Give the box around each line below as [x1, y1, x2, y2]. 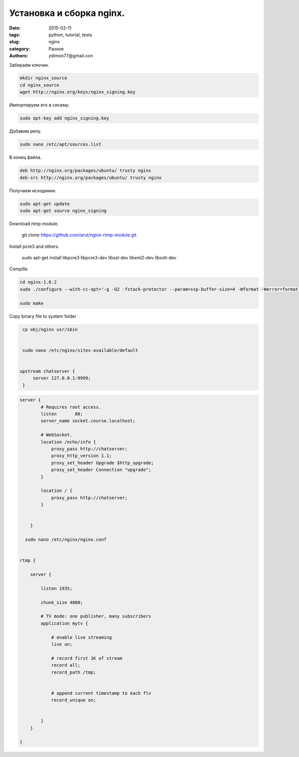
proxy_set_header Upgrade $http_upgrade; [51, 460, 154, 466]
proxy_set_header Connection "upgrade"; [51, 467, 151, 473]
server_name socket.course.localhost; [40, 418, 136, 424]
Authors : [9, 53, 28, 59]
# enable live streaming [51, 634, 112, 640]
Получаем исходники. [9, 188, 57, 193]
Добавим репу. [9, 128, 42, 134]
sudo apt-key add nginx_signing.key [19, 115, 110, 121]
